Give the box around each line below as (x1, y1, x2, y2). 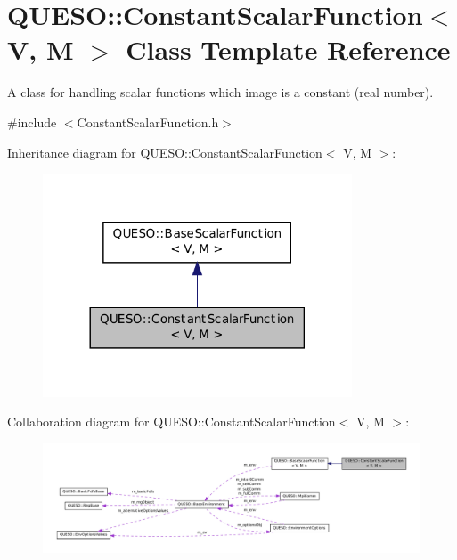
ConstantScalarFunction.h (77, 112, 219, 131)
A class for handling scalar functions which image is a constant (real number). (7, 83, 434, 101)
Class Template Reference (126, 31, 451, 68)
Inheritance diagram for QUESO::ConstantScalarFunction (7, 142, 322, 161)
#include (7, 112, 57, 131)
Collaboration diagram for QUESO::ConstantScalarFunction (7, 412, 336, 431)
